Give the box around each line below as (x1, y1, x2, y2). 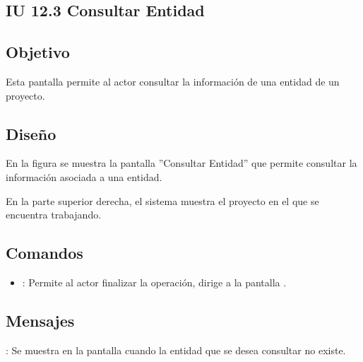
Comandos (6, 242, 83, 264)
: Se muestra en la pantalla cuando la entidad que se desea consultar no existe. (6, 342, 346, 357)
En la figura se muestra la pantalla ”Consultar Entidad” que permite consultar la (6, 156, 357, 170)
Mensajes (6, 309, 75, 331)
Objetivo (6, 41, 70, 63)
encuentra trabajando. (6, 207, 102, 222)
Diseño (6, 122, 56, 144)
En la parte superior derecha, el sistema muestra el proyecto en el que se (6, 193, 319, 208)
